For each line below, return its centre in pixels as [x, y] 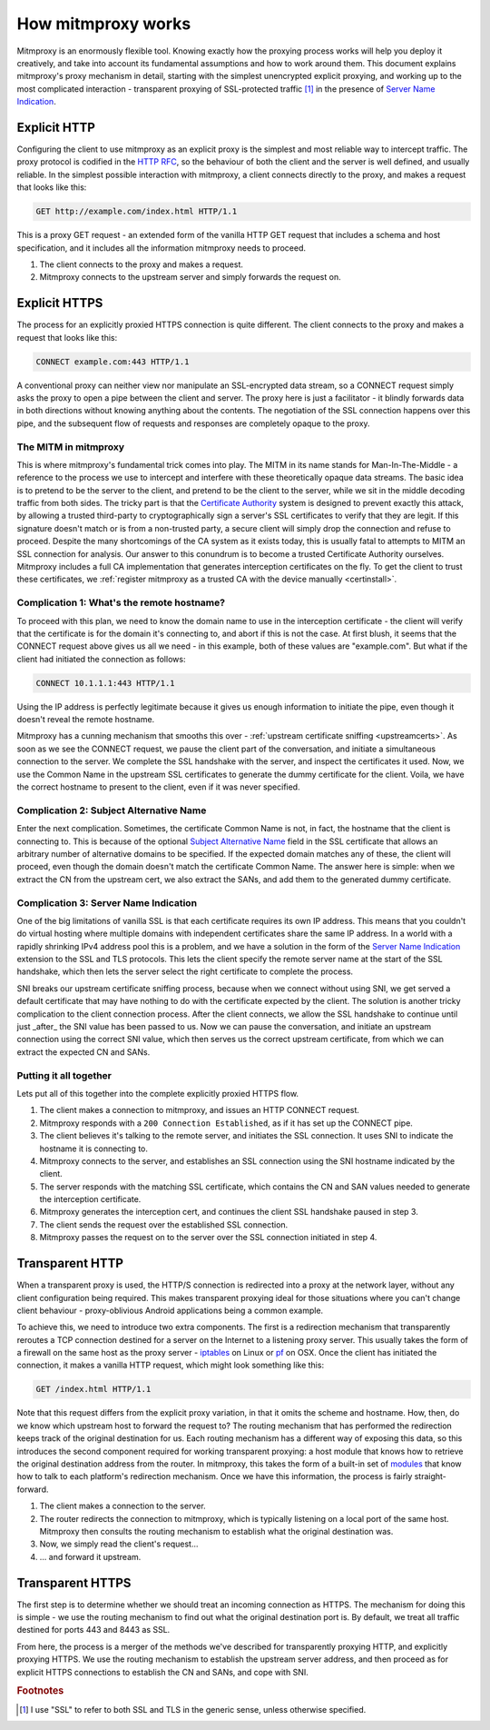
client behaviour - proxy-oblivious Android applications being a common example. [170, 1310]
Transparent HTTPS [74, 1582]
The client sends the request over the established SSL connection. [164, 1224]
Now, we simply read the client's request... [119, 1544]
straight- [430, 1476]
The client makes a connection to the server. [122, 1506]
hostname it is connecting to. [94, 1148]
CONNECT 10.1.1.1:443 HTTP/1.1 [106, 683]
